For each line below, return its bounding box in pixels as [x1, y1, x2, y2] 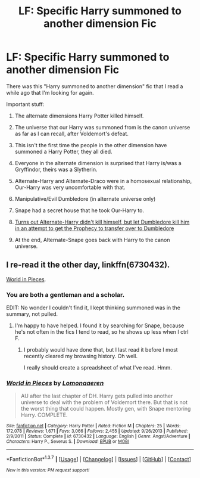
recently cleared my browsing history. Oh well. [23, 353, 138, 360]
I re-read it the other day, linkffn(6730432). [6, 260, 170, 270]
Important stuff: [6, 100, 45, 108]
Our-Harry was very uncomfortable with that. [14, 184, 126, 191]
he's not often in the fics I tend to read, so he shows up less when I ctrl [14, 328, 189, 336]
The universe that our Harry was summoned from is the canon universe [14, 123, 190, 131]
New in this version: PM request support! [6, 467, 90, 473]
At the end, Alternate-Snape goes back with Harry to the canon [14, 236, 170, 243]
